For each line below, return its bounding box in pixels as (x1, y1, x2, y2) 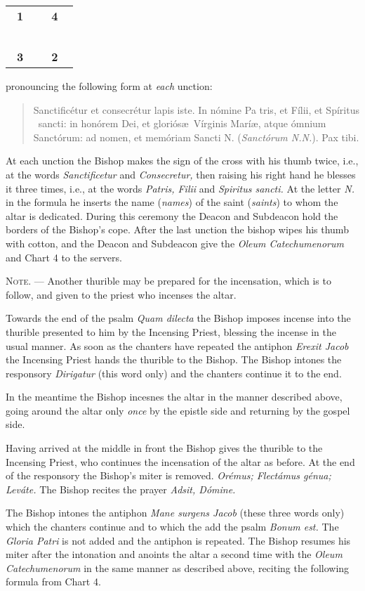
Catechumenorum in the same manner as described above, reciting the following (6, 560, 350, 575)
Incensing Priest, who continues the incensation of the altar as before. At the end (6, 454, 355, 469)
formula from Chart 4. (6, 574, 101, 589)
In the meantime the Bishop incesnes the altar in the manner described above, (6, 389, 343, 404)
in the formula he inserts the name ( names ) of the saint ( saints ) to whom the (6, 195, 338, 209)
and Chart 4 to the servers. (6, 249, 122, 264)
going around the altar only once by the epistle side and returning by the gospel (6, 403, 350, 417)
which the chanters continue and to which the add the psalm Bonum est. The (6, 519, 339, 534)
